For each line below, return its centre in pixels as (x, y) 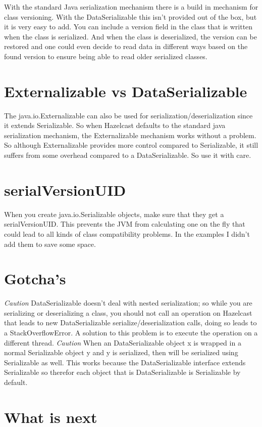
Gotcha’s (35, 279)
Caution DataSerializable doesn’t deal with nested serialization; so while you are (128, 303)
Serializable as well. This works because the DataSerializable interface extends (125, 362)
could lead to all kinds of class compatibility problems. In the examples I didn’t (127, 233)
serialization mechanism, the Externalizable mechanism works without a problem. (130, 135)
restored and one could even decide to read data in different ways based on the (126, 46)
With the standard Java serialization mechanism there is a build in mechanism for (131, 7)
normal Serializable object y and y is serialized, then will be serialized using (121, 352)
